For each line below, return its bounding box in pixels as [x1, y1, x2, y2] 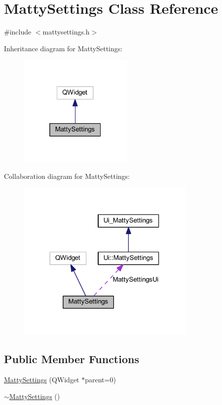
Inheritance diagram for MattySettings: [4, 43, 123, 53]
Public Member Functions [4, 351, 139, 367]
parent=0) [85, 374, 116, 385]
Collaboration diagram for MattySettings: [4, 171, 130, 181]
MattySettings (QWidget [4, 374, 79, 385]
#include [4, 27, 32, 37]
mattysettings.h [42, 27, 90, 37]
